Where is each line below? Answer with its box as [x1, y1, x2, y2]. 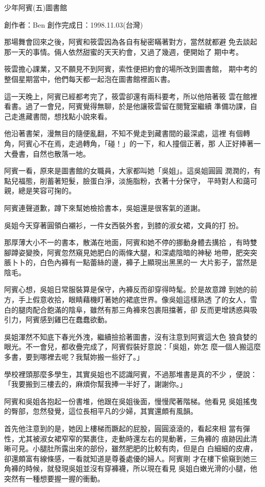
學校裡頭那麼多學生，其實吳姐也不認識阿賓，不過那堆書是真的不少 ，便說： [4, 368, 257, 379]
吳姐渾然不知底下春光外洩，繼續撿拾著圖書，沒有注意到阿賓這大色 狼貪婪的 [4, 331, 257, 342]
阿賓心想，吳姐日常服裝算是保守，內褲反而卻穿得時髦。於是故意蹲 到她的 [4, 284, 250, 295]
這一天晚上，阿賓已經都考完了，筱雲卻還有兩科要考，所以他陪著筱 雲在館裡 [4, 91, 257, 101]
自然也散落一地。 [32, 148, 90, 159]
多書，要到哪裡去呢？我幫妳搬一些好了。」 [4, 351, 144, 362]
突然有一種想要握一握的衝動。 [4, 473, 104, 483]
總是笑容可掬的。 [18, 185, 76, 196]
